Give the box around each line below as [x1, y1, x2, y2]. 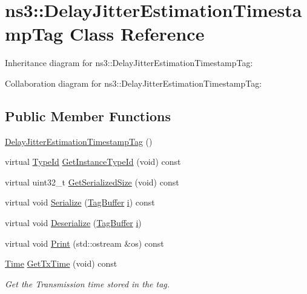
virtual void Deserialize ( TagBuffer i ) [5, 216, 142, 229]
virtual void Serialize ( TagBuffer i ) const [5, 196, 155, 209]
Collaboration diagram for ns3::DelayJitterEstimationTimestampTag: [5, 76, 262, 89]
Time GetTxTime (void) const [5, 257, 117, 270]
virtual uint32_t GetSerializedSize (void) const [5, 175, 179, 188]
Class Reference [69, 21, 205, 46]
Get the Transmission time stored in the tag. [5, 277, 170, 290]
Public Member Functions [5, 106, 171, 125]
